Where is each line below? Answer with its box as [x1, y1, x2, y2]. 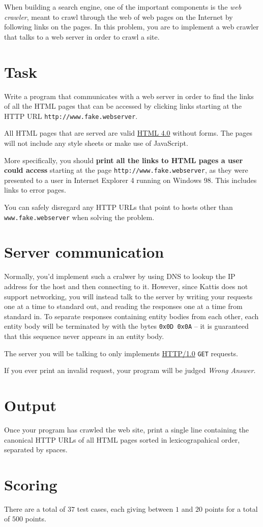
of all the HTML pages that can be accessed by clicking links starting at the [4, 101, 242, 111]
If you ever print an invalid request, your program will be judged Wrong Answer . [4, 365, 256, 376]
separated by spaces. [4, 444, 68, 455]
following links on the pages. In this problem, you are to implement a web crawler [4, 21, 259, 32]
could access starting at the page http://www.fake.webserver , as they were [4, 165, 248, 175]
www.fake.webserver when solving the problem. [4, 211, 155, 222]
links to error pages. [4, 184, 66, 195]
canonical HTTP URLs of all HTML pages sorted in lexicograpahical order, [4, 434, 240, 445]
